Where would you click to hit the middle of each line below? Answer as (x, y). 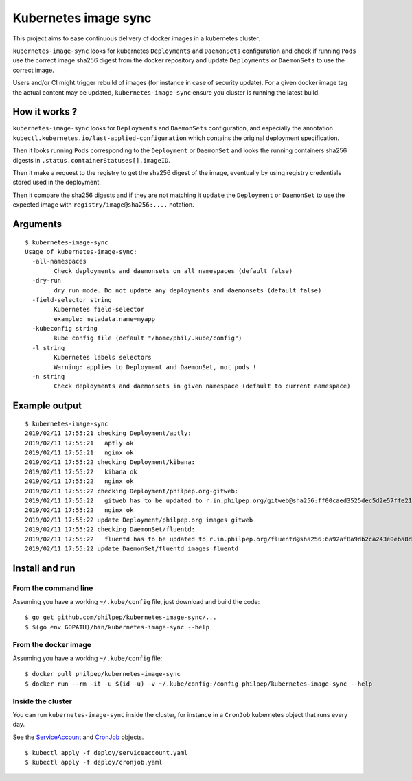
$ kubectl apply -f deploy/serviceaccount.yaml (106, 753)
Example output (47, 406)
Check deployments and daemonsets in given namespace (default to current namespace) (202, 386)
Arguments (37, 224)
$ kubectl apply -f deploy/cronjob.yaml (94, 762)
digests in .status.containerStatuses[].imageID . (92, 160)
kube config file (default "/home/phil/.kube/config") (148, 338)
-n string (48, 377)
